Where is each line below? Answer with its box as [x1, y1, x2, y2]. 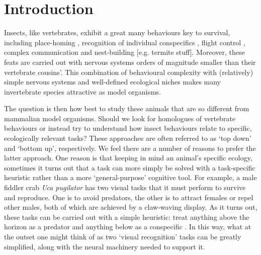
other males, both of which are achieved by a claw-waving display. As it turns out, [4, 202, 257, 212]
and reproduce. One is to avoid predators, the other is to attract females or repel [4, 192, 253, 202]
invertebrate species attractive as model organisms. [4, 86, 161, 97]
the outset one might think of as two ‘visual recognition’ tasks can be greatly [4, 231, 241, 241]
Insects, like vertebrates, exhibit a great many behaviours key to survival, [4, 27, 230, 38]
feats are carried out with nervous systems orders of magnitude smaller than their [4, 56, 256, 67]
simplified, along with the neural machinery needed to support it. [4, 241, 205, 251]
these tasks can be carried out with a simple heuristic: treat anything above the [4, 211, 249, 222]
